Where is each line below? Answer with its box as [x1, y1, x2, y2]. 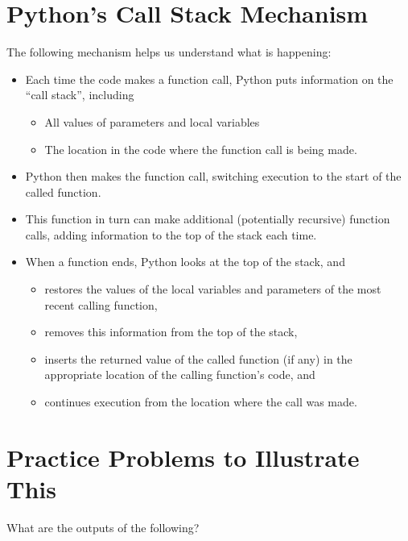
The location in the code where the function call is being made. [44, 140, 357, 157]
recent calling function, [44, 296, 158, 313]
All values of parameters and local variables [44, 113, 260, 130]
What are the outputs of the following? [6, 518, 200, 535]
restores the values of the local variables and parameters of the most [44, 281, 381, 298]
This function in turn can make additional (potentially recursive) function [25, 210, 390, 227]
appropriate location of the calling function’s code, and [44, 366, 315, 383]
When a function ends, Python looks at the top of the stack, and [25, 253, 345, 270]
